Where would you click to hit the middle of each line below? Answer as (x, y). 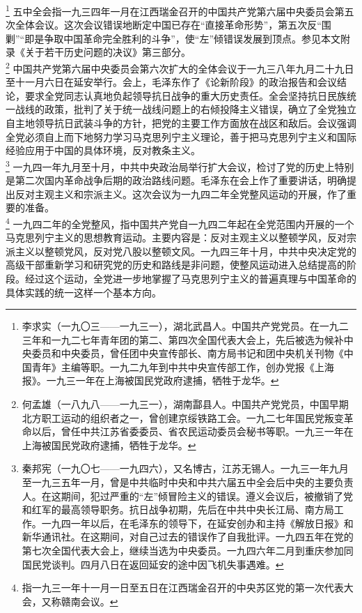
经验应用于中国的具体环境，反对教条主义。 (103, 150)
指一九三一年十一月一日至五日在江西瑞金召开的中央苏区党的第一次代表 (183, 588)
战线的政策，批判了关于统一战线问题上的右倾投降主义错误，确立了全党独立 (186, 109)
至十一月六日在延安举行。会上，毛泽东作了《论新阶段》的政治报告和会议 (171, 82)
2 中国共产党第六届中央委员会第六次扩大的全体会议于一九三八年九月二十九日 (180, 67)
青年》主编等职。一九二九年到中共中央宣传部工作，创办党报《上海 (183, 366)
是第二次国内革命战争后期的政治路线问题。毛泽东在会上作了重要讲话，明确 (176, 180)
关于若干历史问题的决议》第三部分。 (108, 52)
